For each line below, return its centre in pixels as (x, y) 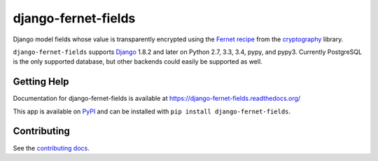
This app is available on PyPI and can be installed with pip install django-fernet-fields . (152, 111)
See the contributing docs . (51, 148)
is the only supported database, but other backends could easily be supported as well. (138, 62)
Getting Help (41, 82)
